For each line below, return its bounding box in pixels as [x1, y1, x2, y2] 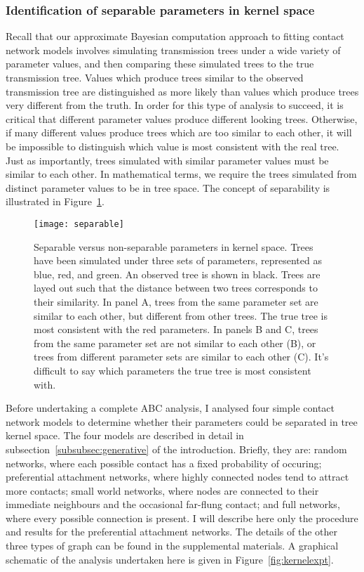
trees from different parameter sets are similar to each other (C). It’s [34, 349, 329, 364]
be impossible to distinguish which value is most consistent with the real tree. [6, 138, 339, 153]
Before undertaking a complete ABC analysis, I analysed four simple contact [6, 401, 335, 415]
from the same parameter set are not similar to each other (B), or [34, 335, 316, 350]
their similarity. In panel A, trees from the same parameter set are [34, 294, 318, 308]
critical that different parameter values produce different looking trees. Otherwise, [6, 111, 358, 126]
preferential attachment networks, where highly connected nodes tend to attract [6, 469, 349, 484]
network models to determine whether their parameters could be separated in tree [6, 414, 358, 429]
